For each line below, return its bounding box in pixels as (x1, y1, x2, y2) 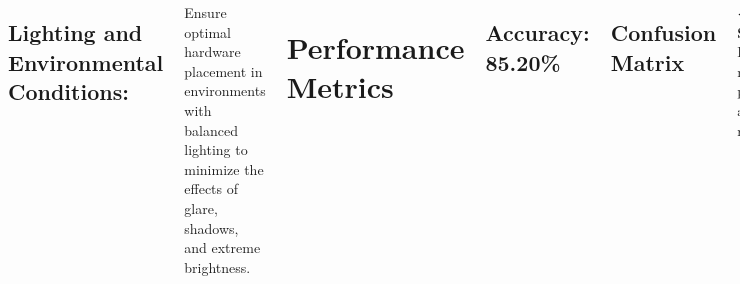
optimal (184, 21, 231, 42)
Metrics (286, 66, 394, 107)
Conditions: (8, 76, 129, 107)
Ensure (184, 2, 227, 22)
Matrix (610, 46, 685, 77)
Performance (286, 27, 465, 68)
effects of (184, 178, 238, 199)
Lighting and (8, 17, 143, 48)
